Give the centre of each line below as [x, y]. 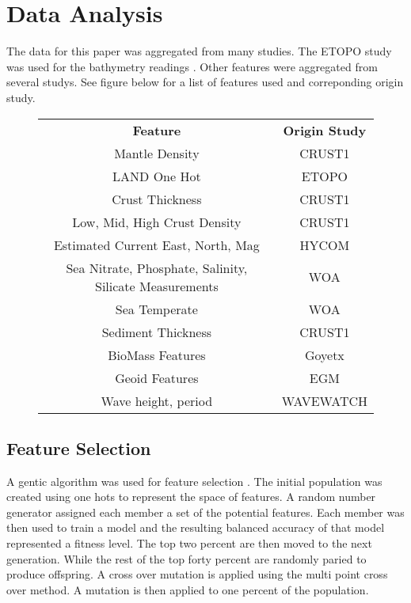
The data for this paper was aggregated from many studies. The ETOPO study [199, 51]
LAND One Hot [157, 176]
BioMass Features [157, 355]
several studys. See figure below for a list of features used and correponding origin [205, 82]
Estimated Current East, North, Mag [156, 245]
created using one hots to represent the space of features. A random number [191, 497]
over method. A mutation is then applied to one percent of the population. [188, 589]
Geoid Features [157, 377]
